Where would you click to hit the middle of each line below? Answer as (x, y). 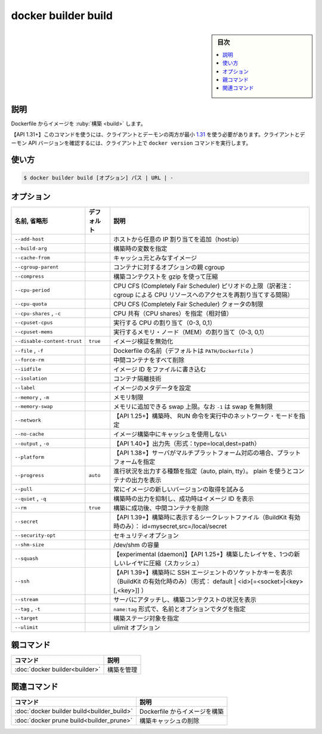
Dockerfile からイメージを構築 (182, 711)
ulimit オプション (137, 628)
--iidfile (28, 369)
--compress (30, 276)
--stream (27, 599)
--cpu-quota (31, 304)
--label (25, 388)
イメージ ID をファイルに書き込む (160, 370)
